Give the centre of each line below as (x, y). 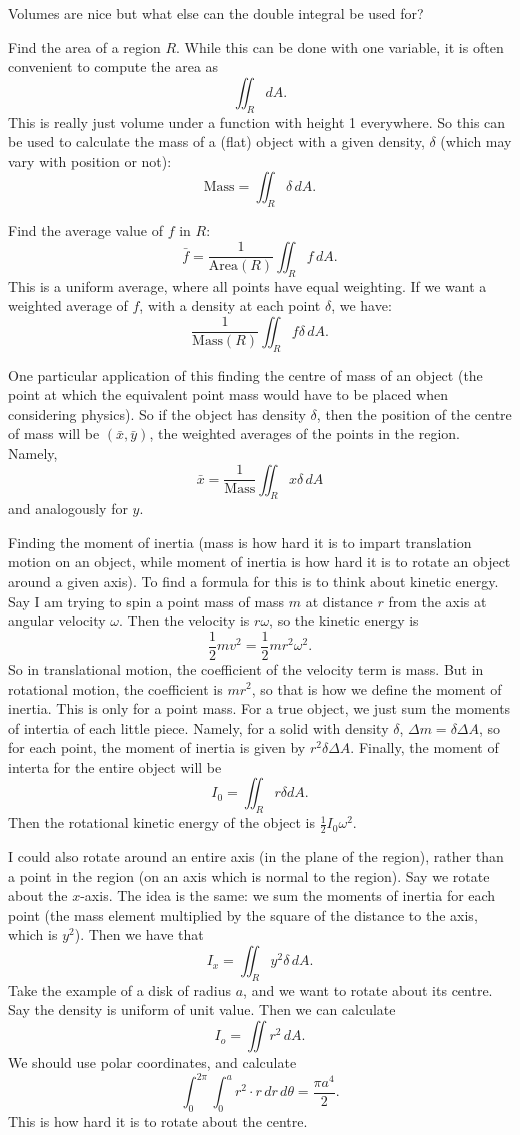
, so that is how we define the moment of (376, 688)
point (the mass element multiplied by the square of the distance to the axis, (243, 914)
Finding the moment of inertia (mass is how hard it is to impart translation (240, 541)
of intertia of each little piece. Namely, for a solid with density (198, 727)
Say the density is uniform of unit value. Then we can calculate (202, 1009)
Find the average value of (86, 230)
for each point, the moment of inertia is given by (157, 747)
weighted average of (68, 305)
